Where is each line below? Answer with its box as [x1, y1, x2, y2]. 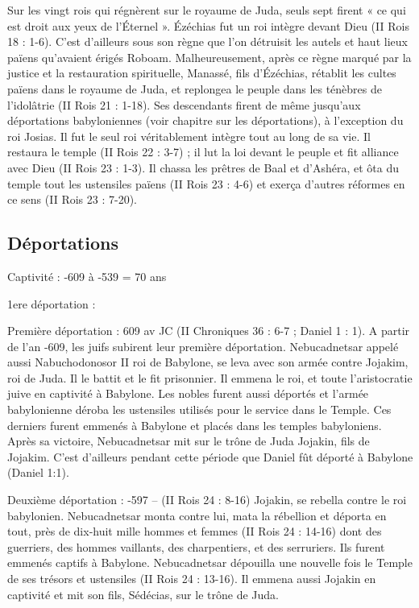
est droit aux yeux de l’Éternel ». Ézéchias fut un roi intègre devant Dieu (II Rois [7, 17, 409, 34]
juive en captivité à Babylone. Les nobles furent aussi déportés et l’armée [7, 385, 369, 402]
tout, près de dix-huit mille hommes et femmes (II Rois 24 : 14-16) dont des [7, 523, 382, 540]
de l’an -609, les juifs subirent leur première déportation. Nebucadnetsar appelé [7, 337, 399, 354]
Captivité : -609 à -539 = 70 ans [7, 267, 167, 284]
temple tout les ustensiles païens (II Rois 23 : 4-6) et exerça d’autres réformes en [7, 175, 405, 192]
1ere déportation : [7, 295, 96, 312]
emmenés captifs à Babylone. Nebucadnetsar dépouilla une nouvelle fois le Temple [7, 554, 413, 571]
